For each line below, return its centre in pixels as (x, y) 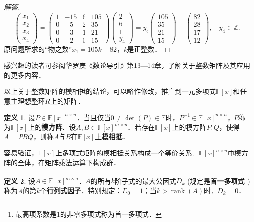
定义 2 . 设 (20, 181)
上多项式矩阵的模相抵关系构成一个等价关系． (127, 153)
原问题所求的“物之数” (38, 49)
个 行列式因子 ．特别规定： (81, 190)
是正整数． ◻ (149, 49)
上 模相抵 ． (112, 136)
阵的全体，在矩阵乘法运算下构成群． (62, 162)
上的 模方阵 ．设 (52, 127)
